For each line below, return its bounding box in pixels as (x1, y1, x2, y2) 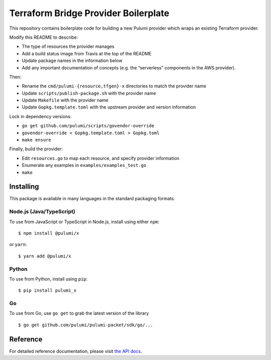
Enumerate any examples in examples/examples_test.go (22, 162, 147, 168)
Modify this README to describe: (9, 34, 78, 40)
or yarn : (9, 241, 27, 247)
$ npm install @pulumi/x (18, 230, 79, 236)
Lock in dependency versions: (9, 113, 72, 119)
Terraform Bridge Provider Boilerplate (9, 8, 170, 19)
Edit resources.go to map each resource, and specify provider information (22, 155, 180, 161)
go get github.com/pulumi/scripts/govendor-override (22, 123, 155, 129)
